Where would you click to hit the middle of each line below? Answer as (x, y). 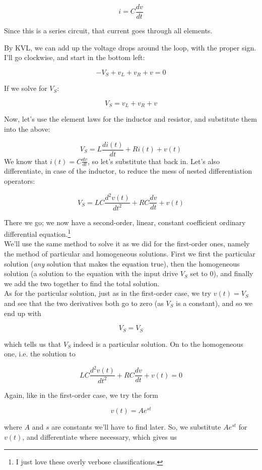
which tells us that (33, 344)
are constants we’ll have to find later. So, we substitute (136, 427)
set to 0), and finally (222, 273)
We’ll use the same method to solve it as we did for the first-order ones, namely (127, 244)
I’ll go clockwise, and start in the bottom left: (75, 57)
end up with (23, 313)
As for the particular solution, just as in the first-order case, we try (108, 293)
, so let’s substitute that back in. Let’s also (153, 161)
